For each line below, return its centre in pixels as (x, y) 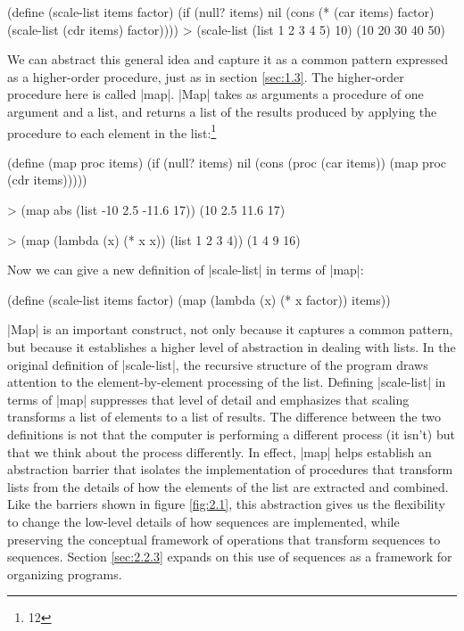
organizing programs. (65, 574)
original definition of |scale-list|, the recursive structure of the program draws (218, 364)
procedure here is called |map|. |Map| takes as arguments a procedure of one (215, 94)
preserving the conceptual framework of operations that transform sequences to (224, 539)
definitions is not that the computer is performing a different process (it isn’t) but (231, 434)
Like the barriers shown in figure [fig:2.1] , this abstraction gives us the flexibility (226, 504)
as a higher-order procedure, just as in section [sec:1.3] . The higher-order (206, 76)
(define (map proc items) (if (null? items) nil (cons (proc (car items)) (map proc (227, 162)
